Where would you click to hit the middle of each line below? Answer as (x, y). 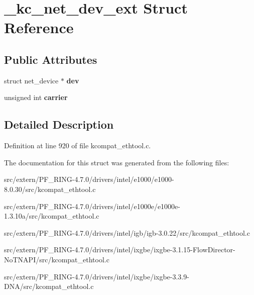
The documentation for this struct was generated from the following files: (117, 162)
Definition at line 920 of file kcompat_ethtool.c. (78, 145)
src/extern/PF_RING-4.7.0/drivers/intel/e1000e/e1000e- (92, 206)
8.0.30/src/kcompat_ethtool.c (50, 189)
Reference (39, 27)
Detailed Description (59, 124)
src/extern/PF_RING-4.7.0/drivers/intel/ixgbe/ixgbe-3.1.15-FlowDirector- (120, 250)
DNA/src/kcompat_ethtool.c (49, 286)
